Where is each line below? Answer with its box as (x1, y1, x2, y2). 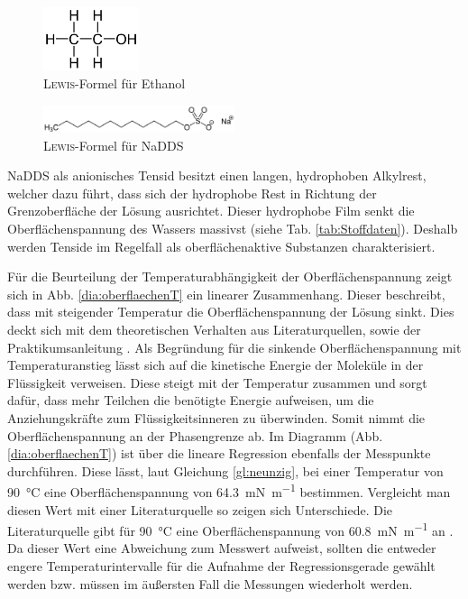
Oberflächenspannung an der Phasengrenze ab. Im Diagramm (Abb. (7, 426, 383, 445)
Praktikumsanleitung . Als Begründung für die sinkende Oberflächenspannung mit (7, 337, 462, 356)
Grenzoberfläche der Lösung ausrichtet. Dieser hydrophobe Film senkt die (7, 201, 415, 220)
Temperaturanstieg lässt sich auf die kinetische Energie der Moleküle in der (7, 355, 424, 374)
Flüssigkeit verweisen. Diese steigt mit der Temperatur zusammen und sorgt (7, 373, 427, 392)
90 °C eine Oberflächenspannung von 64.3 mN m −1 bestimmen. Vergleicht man (7, 480, 451, 502)
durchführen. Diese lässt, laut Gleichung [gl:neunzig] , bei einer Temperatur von (7, 461, 444, 480)
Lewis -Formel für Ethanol (43, 74, 186, 93)
